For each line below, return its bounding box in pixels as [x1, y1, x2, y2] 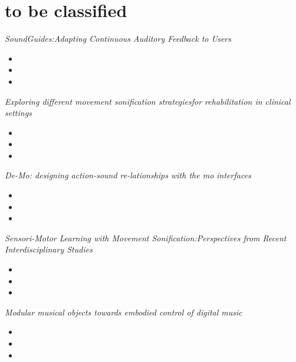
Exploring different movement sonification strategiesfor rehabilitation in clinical [5, 95, 291, 107]
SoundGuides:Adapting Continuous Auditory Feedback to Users [5, 32, 231, 45]
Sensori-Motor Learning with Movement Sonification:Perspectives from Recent [5, 231, 287, 244]
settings [5, 107, 32, 119]
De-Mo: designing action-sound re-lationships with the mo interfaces [5, 169, 251, 181]
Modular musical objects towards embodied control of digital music [5, 305, 242, 318]
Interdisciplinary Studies [5, 243, 93, 255]
